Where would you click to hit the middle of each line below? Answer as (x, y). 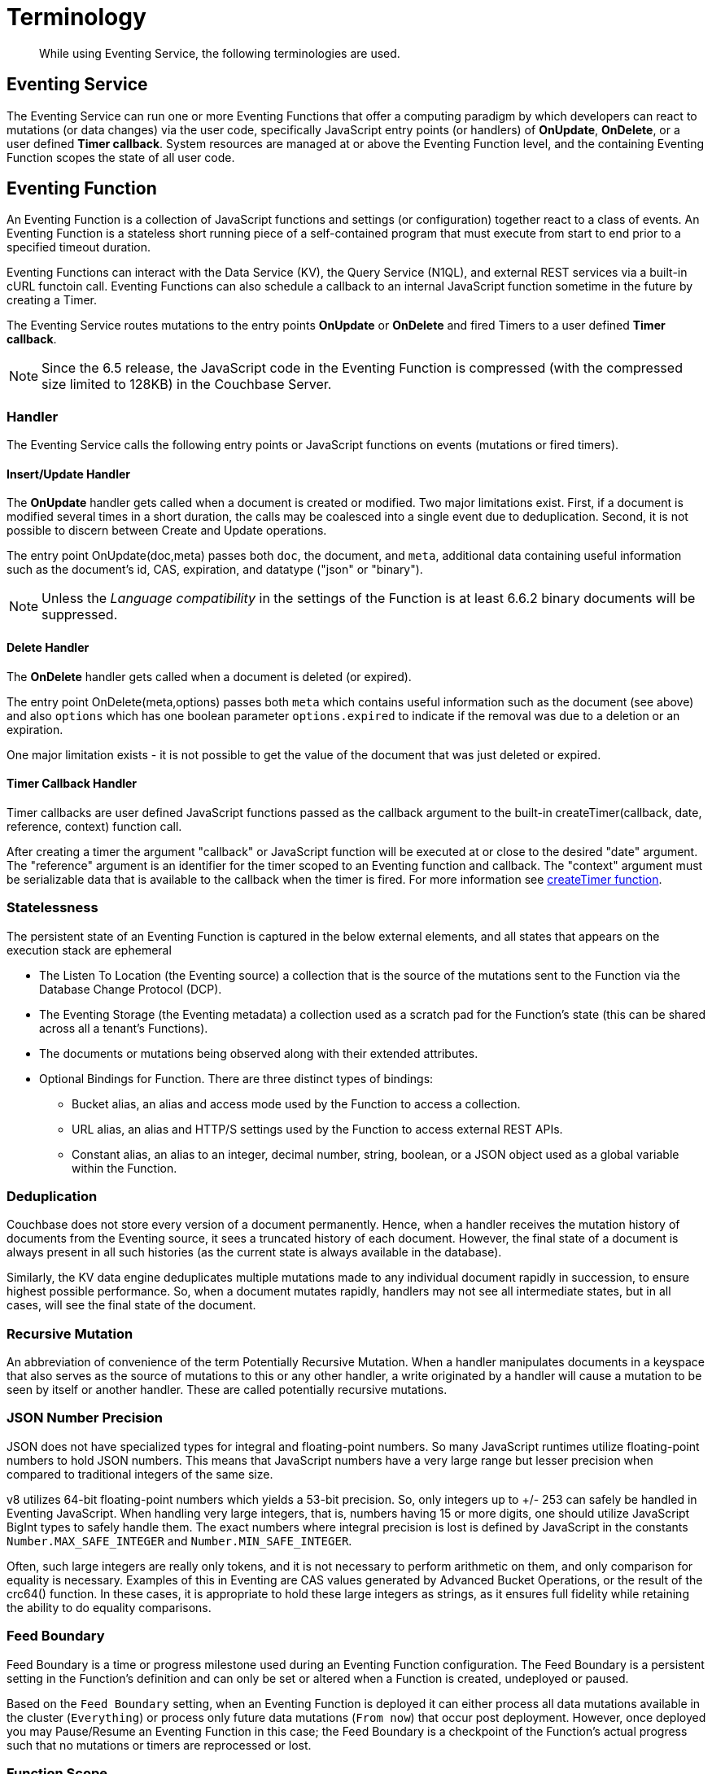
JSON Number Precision (85, 1418)
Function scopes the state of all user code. (121, 157)
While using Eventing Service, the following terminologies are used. (220, 53)
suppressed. (80, 615)
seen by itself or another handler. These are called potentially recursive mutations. (227, 1390)
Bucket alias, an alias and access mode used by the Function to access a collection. (296, 1103)
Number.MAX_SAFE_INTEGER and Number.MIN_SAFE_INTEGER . (179, 1540)
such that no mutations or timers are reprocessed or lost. (159, 1745)
